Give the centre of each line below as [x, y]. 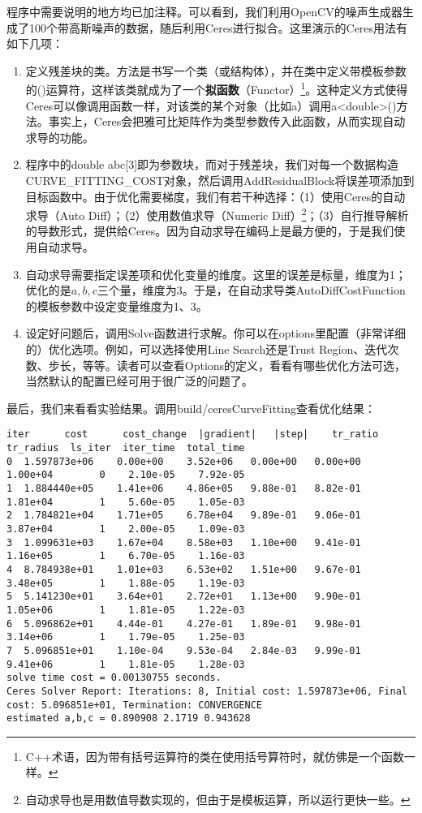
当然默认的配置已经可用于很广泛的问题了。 [139, 381]
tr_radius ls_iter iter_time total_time [126, 448]
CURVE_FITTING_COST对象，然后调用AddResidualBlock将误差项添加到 [220, 180]
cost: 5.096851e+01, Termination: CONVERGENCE [134, 705]
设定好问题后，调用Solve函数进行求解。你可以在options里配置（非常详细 [216, 333]
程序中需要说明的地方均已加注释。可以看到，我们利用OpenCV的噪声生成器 [205, 11]
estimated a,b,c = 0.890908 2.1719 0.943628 [129, 718]
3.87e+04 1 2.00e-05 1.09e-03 [126, 529]
